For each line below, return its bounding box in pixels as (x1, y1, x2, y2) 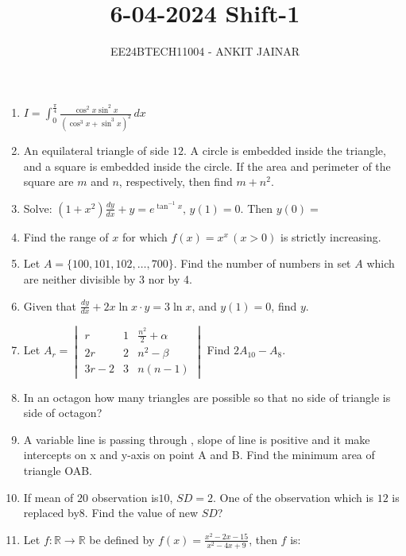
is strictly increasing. (280, 228, 381, 245)
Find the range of (23, 228, 109, 245)
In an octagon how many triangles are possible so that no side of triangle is (23, 388, 391, 405)
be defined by (89, 531, 155, 547)
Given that (23, 297, 77, 314)
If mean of (23, 488, 74, 505)
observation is (91, 488, 159, 505)
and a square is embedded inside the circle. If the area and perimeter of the (23, 157, 391, 174)
